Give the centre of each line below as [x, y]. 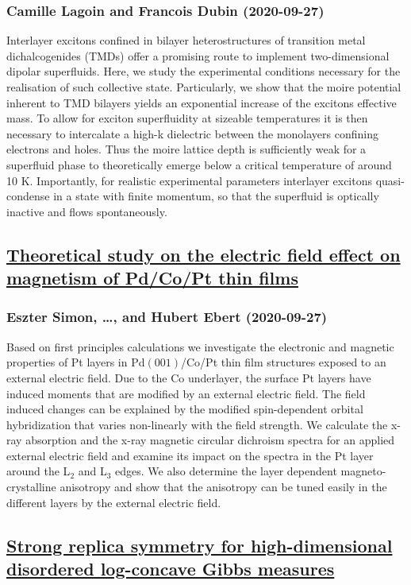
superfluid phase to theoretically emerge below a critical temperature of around [199, 164]
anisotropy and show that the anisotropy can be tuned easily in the [223, 487]
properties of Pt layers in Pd [76, 362]
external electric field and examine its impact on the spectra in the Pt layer [190, 455]
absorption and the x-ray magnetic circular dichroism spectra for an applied [210, 440]
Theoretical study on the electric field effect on [204, 254]
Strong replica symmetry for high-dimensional [200, 545]
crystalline [31, 487]
